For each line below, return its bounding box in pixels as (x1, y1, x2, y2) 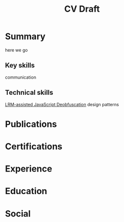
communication (5, 74, 37, 80)
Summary (5, 31, 45, 42)
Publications (5, 118, 57, 130)
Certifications (5, 141, 62, 152)
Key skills (5, 61, 35, 69)
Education (5, 186, 47, 197)
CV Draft (64, 3, 100, 15)
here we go (5, 47, 28, 53)
